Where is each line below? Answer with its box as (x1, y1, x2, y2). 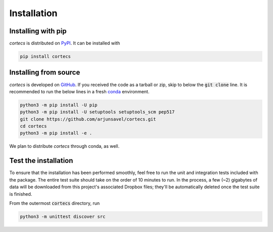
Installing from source (9, 68, 80, 77)
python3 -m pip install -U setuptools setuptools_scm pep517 (20, 109, 175, 115)
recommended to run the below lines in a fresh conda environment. (9, 88, 150, 94)
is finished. (9, 191, 32, 197)
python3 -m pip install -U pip (20, 102, 98, 108)
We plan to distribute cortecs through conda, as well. (9, 143, 120, 149)
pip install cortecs (20, 53, 71, 60)
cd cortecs (20, 124, 47, 129)
